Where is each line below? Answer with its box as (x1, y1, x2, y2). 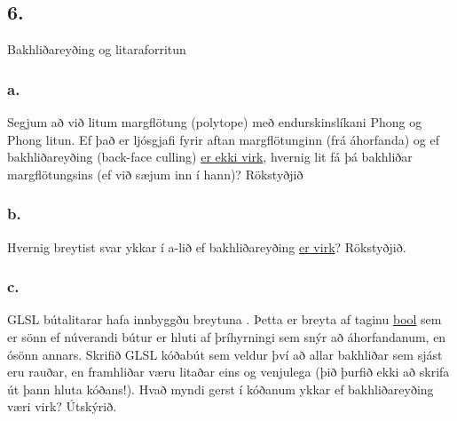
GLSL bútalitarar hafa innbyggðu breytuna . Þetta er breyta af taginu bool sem (7, 310, 442, 329)
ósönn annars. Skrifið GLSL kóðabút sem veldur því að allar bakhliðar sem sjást (7, 345, 443, 363)
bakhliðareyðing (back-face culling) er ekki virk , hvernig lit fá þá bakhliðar (7, 147, 413, 166)
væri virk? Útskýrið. (7, 397, 117, 416)
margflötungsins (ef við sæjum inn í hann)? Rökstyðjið (7, 164, 303, 183)
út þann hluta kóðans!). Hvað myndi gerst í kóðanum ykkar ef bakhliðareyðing (7, 379, 434, 398)
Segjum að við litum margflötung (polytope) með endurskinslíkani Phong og (7, 113, 422, 131)
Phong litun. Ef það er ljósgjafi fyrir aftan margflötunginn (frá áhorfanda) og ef (7, 130, 439, 148)
